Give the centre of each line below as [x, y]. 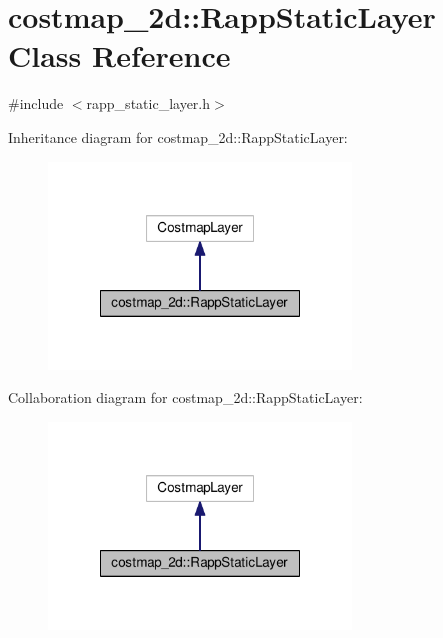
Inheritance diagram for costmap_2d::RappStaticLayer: [178, 136]
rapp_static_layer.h [148, 103]
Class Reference [119, 55]
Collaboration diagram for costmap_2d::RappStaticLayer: [185, 397]
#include [36, 103]
